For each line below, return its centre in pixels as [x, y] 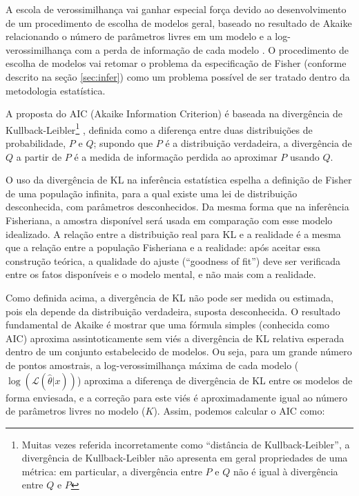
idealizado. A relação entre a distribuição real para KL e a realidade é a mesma [173, 234]
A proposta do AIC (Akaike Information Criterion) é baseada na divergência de [174, 113]
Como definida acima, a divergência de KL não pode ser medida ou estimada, [169, 297]
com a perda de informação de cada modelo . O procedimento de [212, 49]
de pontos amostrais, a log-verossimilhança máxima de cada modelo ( [152, 365]
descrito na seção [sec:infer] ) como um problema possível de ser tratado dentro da [178, 76]
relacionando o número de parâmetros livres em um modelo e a [139, 36]
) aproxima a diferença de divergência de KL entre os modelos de [215, 380]
